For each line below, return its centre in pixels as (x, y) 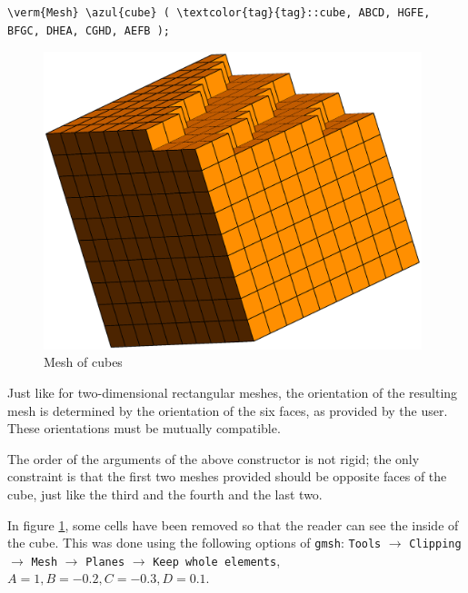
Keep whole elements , (217, 560)
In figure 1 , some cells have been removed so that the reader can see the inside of (233, 524)
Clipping (435, 544)
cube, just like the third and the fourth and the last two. (165, 494)
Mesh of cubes (83, 362)
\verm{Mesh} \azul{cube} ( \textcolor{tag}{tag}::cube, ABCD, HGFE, (219, 13)
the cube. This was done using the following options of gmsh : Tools (194, 543)
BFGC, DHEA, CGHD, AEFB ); (89, 30)
